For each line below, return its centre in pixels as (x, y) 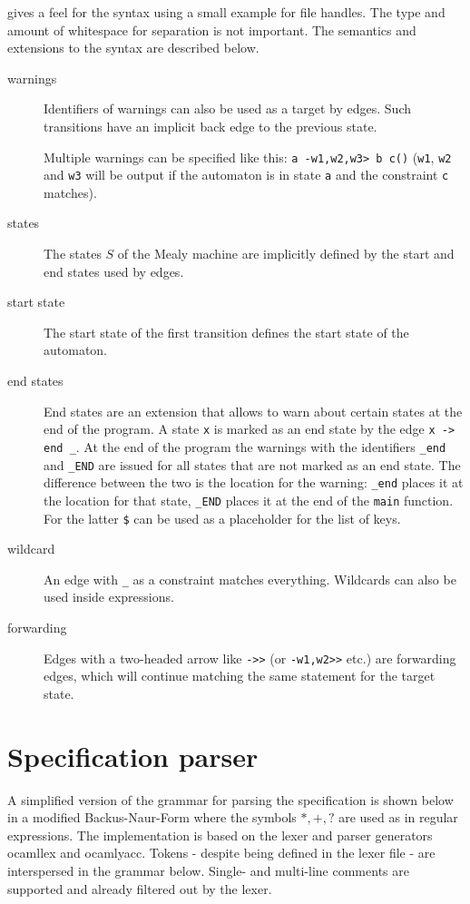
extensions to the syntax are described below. (133, 48)
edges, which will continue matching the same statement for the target (240, 676)
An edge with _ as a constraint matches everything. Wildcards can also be (250, 579)
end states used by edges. (114, 271)
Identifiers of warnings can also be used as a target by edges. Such (227, 108)
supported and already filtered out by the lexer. (140, 888)
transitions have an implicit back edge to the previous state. (211, 126)
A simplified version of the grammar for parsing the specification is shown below (230, 799)
